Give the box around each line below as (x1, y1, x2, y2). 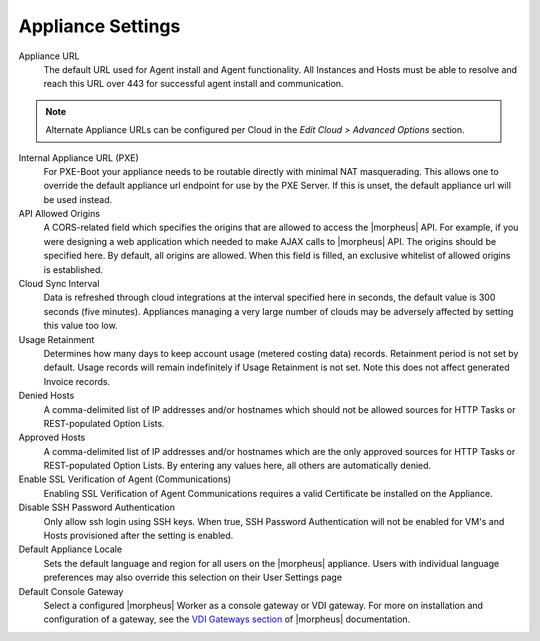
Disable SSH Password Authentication (18, 501, 175, 514)
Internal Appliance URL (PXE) (18, 151, 139, 164)
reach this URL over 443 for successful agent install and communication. (43, 78, 344, 90)
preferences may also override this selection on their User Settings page (43, 571, 343, 584)
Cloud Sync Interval (18, 278, 100, 290)
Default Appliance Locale (18, 543, 123, 555)
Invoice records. (43, 375, 110, 387)
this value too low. (43, 320, 119, 332)
